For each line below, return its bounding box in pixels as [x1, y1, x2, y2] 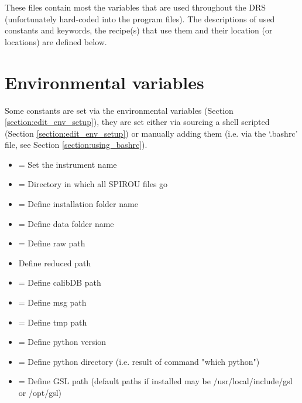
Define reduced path [18, 256, 91, 269]
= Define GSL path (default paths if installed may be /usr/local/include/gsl [18, 375, 293, 387]
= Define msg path [18, 296, 87, 309]
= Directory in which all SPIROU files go [18, 178, 168, 190]
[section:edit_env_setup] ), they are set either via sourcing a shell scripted [5, 116, 270, 128]
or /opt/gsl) [18, 387, 62, 398]
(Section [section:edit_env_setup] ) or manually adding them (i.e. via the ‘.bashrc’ [5, 127, 298, 139]
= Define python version [18, 336, 107, 348]
